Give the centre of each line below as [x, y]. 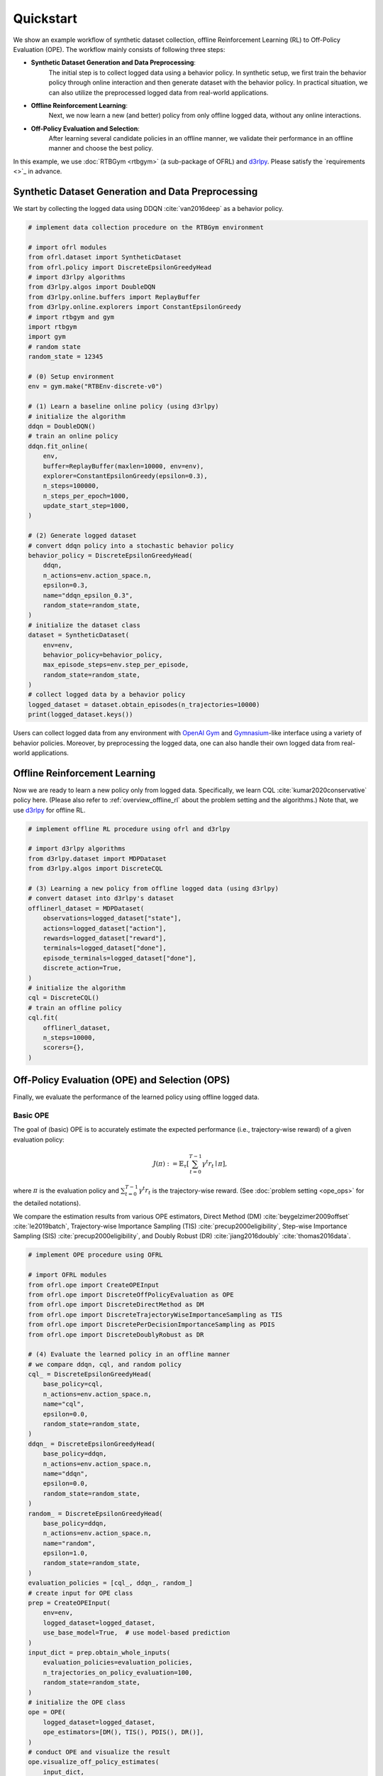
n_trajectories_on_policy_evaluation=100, [118, 1672]
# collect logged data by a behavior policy [107, 695]
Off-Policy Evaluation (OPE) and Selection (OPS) [122, 1080]
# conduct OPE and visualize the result [99, 1752]
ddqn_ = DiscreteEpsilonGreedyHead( [92, 1444]
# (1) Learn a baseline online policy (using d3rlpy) [123, 406]
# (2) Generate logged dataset [83, 536]
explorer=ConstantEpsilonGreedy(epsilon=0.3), [126, 476]
